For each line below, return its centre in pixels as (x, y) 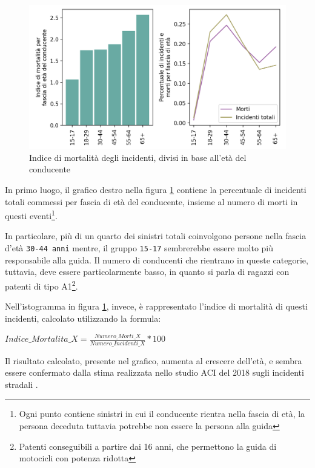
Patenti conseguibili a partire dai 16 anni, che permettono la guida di (148, 446)
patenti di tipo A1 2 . (41, 285)
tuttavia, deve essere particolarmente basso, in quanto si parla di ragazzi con (147, 272)
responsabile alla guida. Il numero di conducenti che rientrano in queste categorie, (157, 259)
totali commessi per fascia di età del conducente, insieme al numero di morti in (151, 201)
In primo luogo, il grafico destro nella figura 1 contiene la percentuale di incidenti (156, 190)
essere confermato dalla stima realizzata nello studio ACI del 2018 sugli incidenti (154, 372)
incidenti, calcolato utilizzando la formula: (83, 318)
